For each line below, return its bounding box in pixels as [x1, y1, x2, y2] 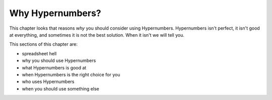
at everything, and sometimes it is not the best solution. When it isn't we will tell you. [9, 32, 185, 38]
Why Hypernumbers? [9, 8, 101, 19]
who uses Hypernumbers [22, 78, 75, 85]
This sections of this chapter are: [9, 41, 78, 47]
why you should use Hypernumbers [22, 58, 96, 64]
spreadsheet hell [22, 50, 57, 56]
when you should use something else [22, 85, 99, 91]
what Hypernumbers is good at [22, 64, 87, 70]
